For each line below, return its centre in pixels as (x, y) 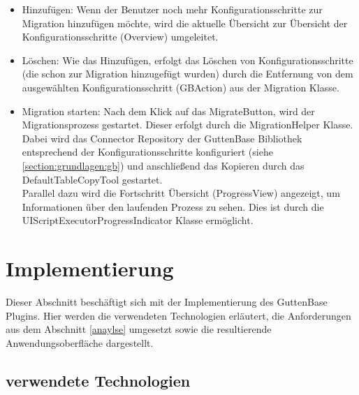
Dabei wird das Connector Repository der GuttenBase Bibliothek (162, 138)
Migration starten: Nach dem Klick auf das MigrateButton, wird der (168, 111)
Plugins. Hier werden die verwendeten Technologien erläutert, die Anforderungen (178, 315)
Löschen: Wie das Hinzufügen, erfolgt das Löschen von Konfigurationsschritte (188, 60)
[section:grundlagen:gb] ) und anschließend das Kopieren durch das (163, 165)
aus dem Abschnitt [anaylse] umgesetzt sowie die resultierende (139, 329)
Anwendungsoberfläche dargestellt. (80, 342)
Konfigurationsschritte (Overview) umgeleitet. (120, 37)
